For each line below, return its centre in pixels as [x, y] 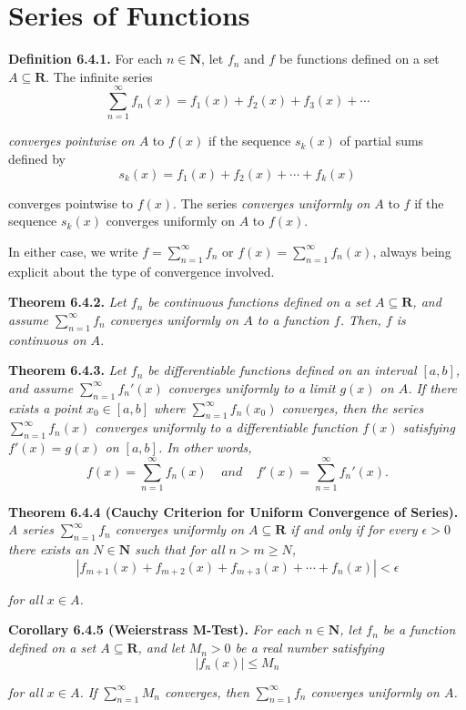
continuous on [47, 339]
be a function [419, 629]
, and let [161, 648]
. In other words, [205, 447]
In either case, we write [73, 251]
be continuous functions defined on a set [259, 302]
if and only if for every [354, 529]
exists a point [45, 407]
